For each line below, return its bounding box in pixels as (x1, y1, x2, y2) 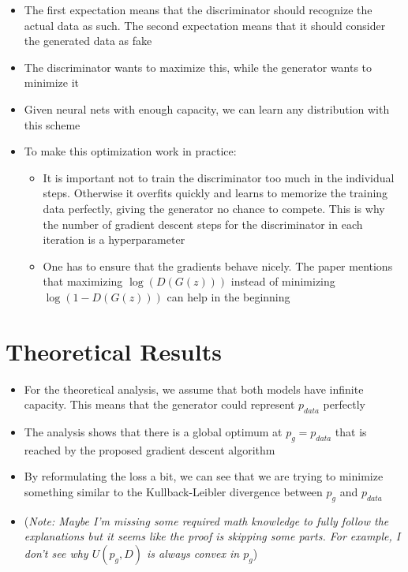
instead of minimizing (230, 273, 335, 290)
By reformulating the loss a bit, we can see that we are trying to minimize (24, 468, 384, 484)
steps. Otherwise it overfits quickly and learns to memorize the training (43, 185, 388, 201)
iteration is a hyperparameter (43, 231, 185, 248)
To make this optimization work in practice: (24, 143, 237, 159)
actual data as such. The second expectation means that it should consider (24, 17, 386, 33)
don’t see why (24, 544, 88, 561)
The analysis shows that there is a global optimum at (24, 424, 283, 440)
